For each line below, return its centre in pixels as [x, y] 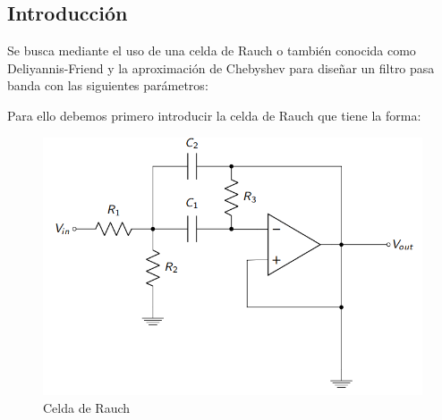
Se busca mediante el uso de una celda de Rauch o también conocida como [212, 50]
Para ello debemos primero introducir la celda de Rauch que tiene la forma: [214, 115]
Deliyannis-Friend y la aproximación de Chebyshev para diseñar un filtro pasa [221, 67]
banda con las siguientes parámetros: [108, 85]
